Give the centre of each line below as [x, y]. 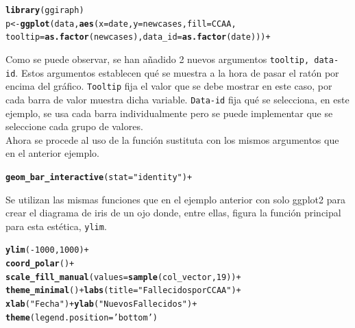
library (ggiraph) [45, 10]
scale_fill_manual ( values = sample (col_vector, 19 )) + [123, 277]
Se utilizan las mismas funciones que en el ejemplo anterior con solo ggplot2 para [175, 199]
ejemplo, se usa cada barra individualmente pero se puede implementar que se [169, 113]
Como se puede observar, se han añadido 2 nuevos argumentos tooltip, [158, 59]
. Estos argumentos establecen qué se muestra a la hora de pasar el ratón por [177, 72]
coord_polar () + [40, 264]
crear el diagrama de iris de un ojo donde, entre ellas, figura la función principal [173, 213]
